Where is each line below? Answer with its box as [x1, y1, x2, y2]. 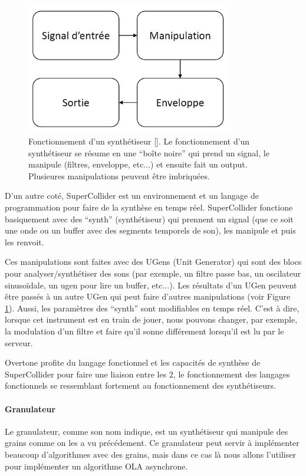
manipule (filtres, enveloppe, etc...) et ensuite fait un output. [28, 158, 248, 170]
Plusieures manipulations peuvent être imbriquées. [28, 169, 210, 182]
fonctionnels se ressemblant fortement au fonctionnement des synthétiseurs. [5, 379, 276, 392]
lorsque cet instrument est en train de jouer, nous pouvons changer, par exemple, [5, 313, 298, 326]
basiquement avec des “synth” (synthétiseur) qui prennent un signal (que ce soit [5, 212, 294, 225]
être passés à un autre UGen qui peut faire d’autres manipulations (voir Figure [5, 290, 291, 303]
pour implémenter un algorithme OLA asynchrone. [5, 459, 188, 472]
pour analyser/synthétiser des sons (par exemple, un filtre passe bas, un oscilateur [5, 267, 301, 279]
